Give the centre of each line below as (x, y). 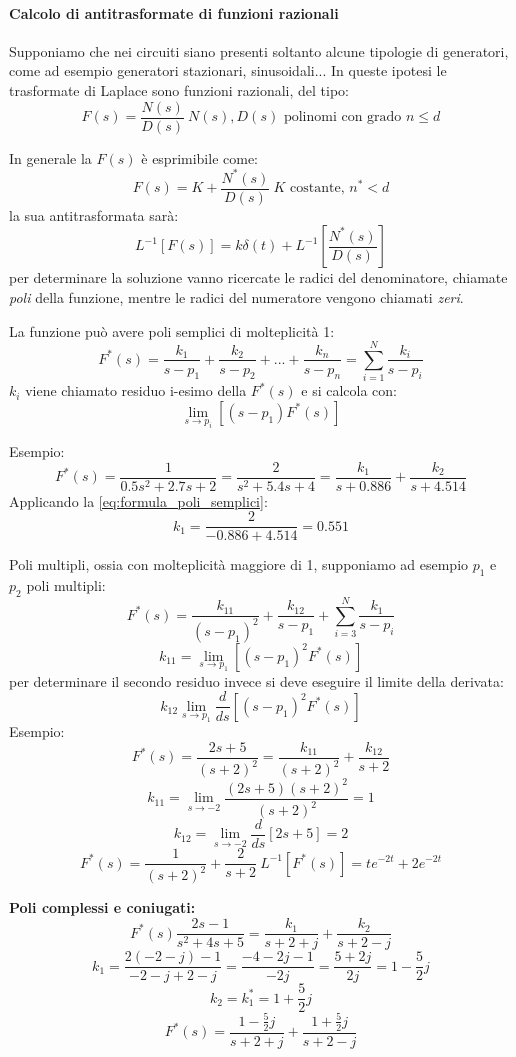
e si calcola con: (349, 390)
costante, (317, 188)
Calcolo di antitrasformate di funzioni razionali (174, 12)
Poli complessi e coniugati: (102, 907)
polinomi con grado (342, 117)
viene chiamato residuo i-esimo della (136, 390)
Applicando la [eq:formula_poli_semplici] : (138, 500)
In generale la (50, 157)
